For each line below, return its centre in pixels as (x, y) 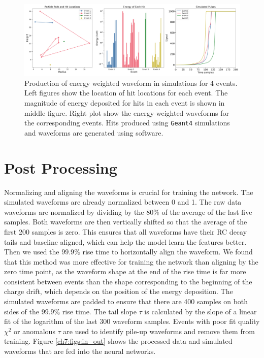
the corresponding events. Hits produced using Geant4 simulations (127, 123)
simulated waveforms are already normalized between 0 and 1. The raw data (123, 202)
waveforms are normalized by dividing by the (74, 211)
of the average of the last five (207, 211)
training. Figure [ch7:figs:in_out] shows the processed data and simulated (118, 341)
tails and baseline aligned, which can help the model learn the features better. (125, 241)
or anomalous (35, 331)
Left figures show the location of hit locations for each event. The (126, 93)
